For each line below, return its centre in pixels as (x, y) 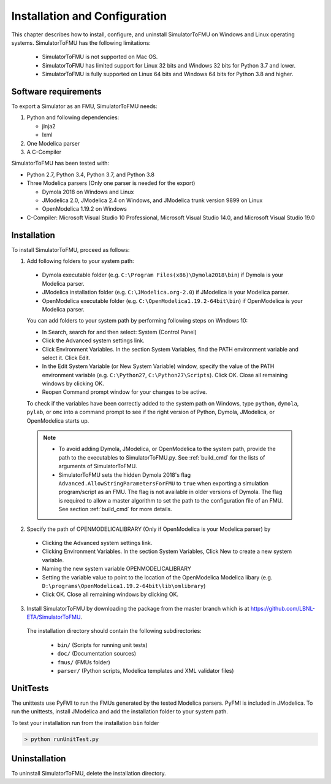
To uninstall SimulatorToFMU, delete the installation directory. (89, 774)
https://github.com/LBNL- (283, 608)
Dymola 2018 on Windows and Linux (88, 192)
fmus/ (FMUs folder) (84, 662)
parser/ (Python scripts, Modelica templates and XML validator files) (146, 671)
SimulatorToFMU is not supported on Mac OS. (100, 57)
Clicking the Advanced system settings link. (97, 543)
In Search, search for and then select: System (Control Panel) (120, 332)
